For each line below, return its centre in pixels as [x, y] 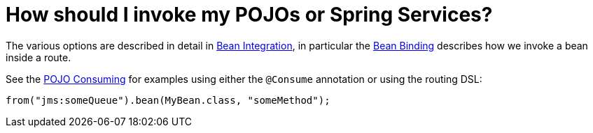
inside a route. [39, 57]
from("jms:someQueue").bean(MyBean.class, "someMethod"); [168, 100]
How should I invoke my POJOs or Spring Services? [249, 15]
